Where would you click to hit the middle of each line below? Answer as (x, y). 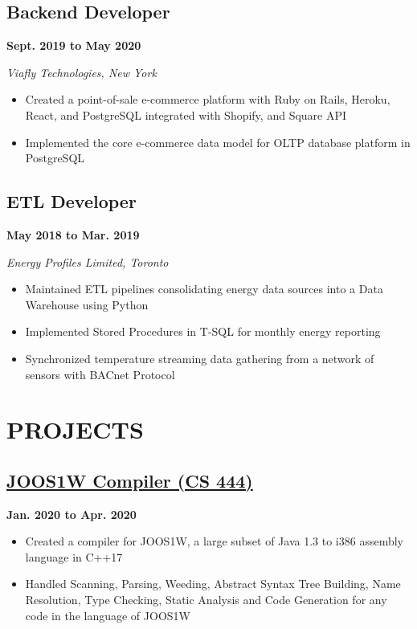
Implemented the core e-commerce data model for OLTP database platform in (218, 142)
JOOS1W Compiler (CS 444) (130, 480)
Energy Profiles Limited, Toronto (88, 261)
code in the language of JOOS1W (108, 615)
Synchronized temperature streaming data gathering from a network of (200, 358)
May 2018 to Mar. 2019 (73, 234)
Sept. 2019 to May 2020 (74, 45)
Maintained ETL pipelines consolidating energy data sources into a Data (204, 289)
